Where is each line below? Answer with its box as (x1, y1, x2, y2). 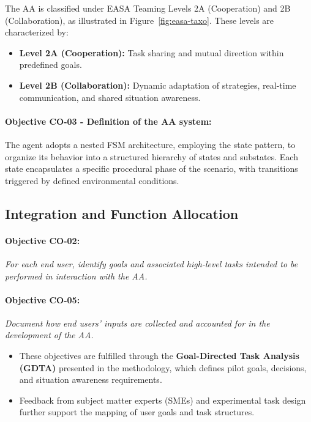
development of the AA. (5, 328, 94, 341)
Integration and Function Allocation (5, 204, 239, 223)
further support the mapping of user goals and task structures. (19, 405, 255, 418)
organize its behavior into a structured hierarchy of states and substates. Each (5, 150, 298, 163)
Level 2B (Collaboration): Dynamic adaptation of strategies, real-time (19, 78, 296, 91)
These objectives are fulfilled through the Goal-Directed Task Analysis (19, 349, 299, 362)
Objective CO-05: (5, 293, 80, 306)
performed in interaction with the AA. (5, 269, 148, 282)
